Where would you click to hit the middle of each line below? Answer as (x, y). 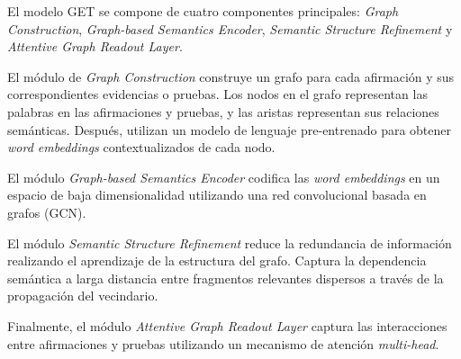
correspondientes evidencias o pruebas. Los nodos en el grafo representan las (217, 94)
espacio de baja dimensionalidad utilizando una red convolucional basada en (217, 195)
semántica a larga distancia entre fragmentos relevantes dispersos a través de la (226, 278)
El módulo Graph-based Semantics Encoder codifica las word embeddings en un (224, 177)
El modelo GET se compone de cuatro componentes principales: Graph (203, 11)
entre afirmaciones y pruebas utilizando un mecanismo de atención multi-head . (223, 343)
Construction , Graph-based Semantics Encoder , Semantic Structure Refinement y (230, 28)
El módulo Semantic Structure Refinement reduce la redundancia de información (230, 242)
